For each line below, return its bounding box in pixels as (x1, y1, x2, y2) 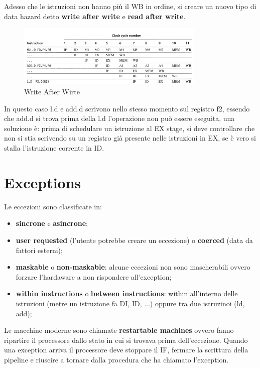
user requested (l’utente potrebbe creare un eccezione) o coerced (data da (16, 234, 253, 245)
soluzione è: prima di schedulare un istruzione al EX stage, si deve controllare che (4, 122, 255, 133)
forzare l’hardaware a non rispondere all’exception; (16, 271, 172, 282)
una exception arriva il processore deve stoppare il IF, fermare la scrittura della (4, 344, 248, 355)
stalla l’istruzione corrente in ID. (4, 143, 104, 153)
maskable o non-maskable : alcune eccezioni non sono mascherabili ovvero (16, 262, 250, 272)
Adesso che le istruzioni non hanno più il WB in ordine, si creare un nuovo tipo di (4, 1, 256, 11)
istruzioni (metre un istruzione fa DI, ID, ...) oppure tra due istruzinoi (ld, (16, 298, 245, 308)
